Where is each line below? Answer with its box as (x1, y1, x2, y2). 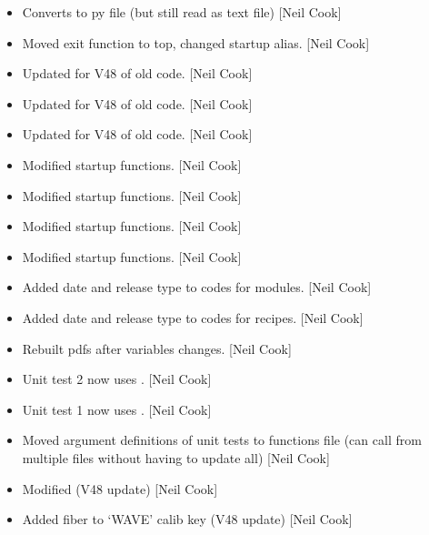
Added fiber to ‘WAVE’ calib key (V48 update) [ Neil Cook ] (22, 510, 353, 529)
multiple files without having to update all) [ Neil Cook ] (22, 448, 330, 467)
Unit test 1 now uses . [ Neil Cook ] (22, 399, 212, 419)
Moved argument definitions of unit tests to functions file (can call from (22, 430, 422, 449)
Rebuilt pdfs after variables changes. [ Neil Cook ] (22, 338, 292, 358)
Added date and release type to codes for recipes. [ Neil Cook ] (22, 308, 364, 327)
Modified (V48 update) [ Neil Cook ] (22, 479, 218, 498)
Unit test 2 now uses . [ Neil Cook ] (22, 369, 212, 389)
